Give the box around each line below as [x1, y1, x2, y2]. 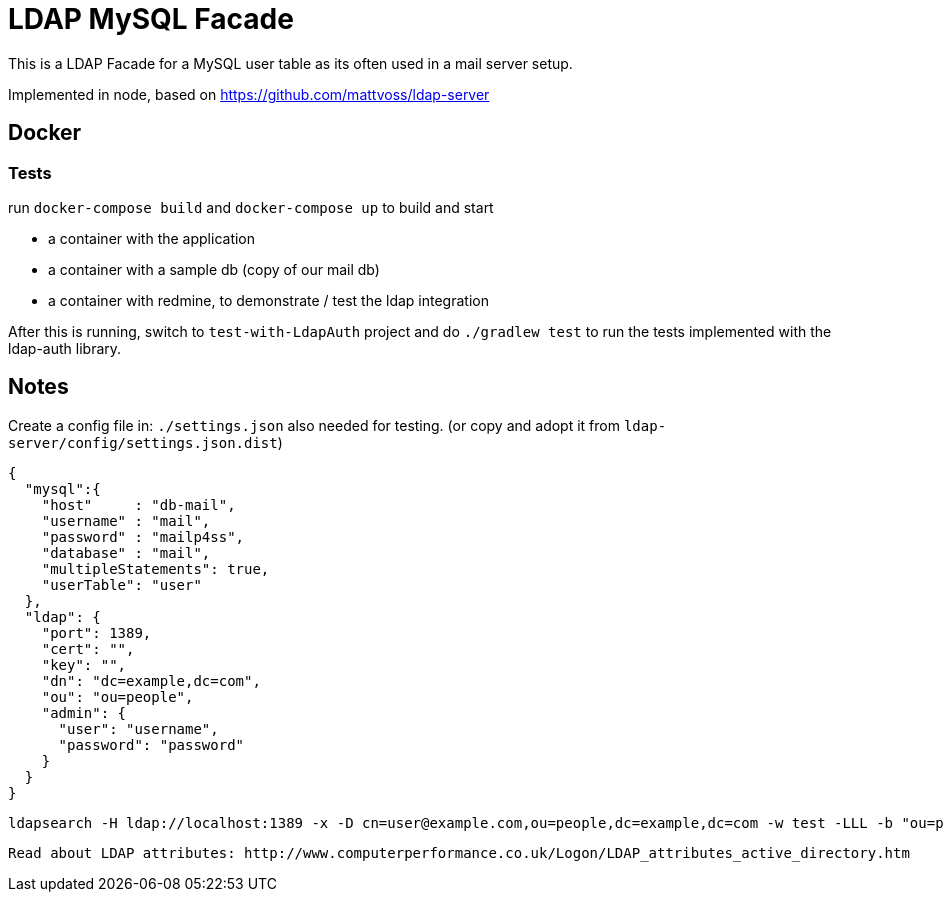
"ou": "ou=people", [41, 688, 194, 705]
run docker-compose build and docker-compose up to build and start [8, 198, 494, 216]
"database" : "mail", [41, 544, 211, 561]
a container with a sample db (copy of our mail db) [48, 260, 380, 278]
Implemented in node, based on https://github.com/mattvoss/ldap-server [8, 85, 490, 103]
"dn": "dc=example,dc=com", [41, 672, 261, 689]
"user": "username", [58, 720, 219, 737]
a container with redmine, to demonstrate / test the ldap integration [48, 291, 489, 309]
